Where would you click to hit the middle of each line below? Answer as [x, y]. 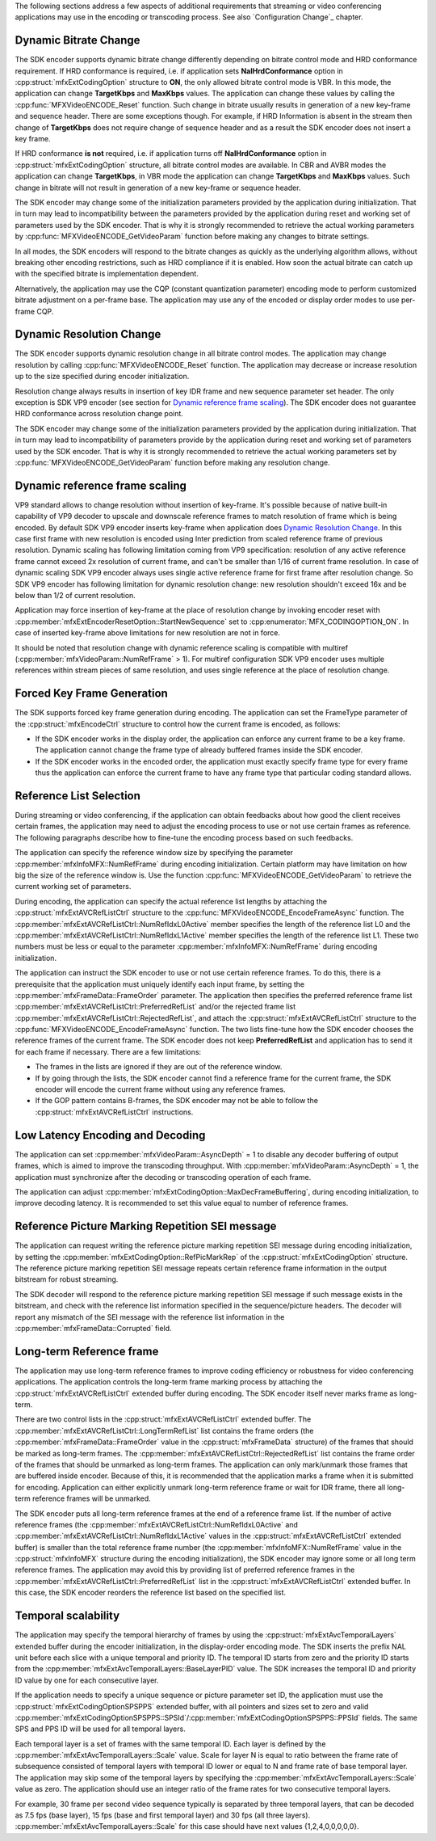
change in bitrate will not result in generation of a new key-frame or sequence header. [158, 187]
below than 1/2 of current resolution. [75, 595]
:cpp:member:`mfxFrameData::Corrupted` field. [94, 1328]
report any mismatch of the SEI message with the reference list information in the [150, 1317]
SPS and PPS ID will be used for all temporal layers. [100, 1729]
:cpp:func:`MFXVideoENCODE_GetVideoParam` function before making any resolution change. [172, 462]
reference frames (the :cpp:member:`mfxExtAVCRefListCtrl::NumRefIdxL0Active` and [157, 1524]
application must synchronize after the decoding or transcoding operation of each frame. [163, 1177]
